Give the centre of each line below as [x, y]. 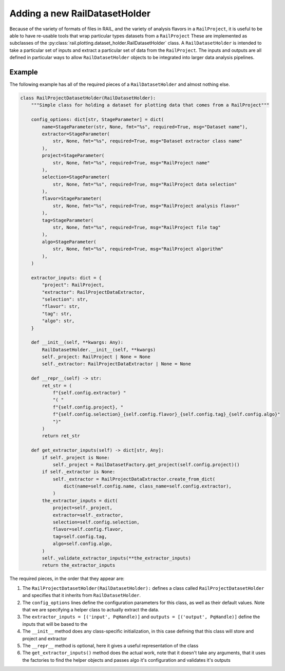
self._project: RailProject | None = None [96, 357]
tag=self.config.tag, [80, 536]
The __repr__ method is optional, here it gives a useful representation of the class [110, 645]
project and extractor [45, 638]
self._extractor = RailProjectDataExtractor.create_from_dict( [134, 479]
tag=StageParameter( [68, 220]
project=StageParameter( [73, 156]
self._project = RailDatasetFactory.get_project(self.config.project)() [146, 464]
